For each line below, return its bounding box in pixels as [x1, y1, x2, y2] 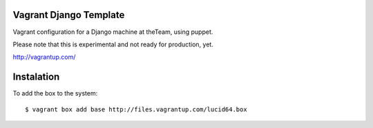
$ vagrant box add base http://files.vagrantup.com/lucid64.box [25, 105, 248, 113]
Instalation [12, 71, 60, 83]
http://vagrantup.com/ [12, 53, 76, 62]
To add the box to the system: [12, 89, 98, 98]
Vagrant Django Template [12, 9, 125, 21]
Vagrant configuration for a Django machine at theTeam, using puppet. [12, 28, 213, 36]
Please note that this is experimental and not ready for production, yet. [12, 40, 213, 48]
